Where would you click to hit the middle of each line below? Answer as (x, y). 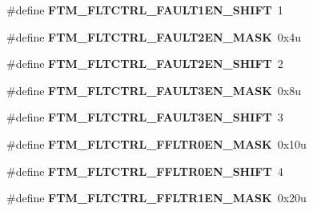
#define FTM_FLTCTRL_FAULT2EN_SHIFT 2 (145, 64)
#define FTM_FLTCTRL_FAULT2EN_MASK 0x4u (154, 36)
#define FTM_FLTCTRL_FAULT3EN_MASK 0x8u (154, 90)
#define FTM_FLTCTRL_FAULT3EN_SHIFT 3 (145, 117)
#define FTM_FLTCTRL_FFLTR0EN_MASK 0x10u (156, 143)
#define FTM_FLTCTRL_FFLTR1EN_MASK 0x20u (156, 198)
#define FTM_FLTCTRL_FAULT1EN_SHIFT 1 (145, 10)
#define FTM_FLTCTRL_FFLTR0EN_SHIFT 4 (145, 171)
